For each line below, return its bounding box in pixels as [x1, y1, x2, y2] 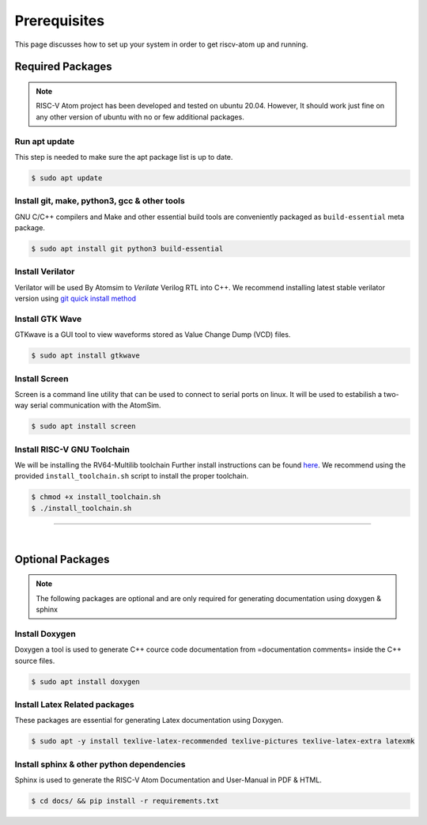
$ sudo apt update [31, 173, 103, 182]
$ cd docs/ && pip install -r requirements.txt [31, 796, 219, 805]
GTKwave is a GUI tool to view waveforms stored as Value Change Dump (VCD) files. [14, 330, 291, 339]
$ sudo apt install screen [31, 422, 136, 431]
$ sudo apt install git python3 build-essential [31, 244, 224, 253]
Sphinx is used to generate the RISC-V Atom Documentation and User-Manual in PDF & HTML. [14, 775, 322, 785]
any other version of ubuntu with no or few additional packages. [36, 112, 244, 122]
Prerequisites [14, 12, 105, 29]
